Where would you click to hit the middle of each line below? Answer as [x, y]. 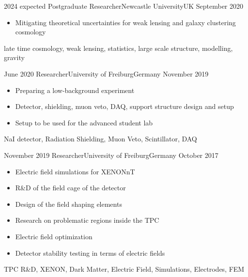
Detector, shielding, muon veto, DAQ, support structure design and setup [124, 106]
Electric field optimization [54, 236]
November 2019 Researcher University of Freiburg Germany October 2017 [111, 155]
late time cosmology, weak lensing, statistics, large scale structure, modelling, [118, 48]
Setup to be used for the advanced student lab [84, 122]
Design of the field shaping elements [69, 204]
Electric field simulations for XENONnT [75, 171]
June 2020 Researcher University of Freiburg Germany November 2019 [106, 73]
